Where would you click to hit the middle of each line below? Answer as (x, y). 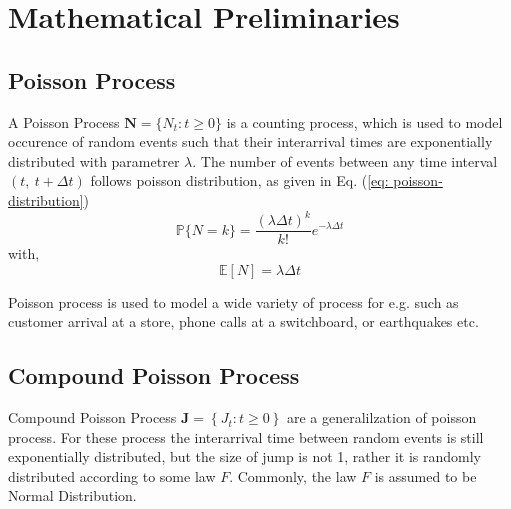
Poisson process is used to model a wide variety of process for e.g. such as (233, 301)
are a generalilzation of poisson (381, 417)
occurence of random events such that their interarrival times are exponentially (250, 141)
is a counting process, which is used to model (364, 121)
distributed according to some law (112, 475)
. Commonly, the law (293, 475)
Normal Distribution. (72, 495)
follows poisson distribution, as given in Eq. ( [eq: (239, 180)
